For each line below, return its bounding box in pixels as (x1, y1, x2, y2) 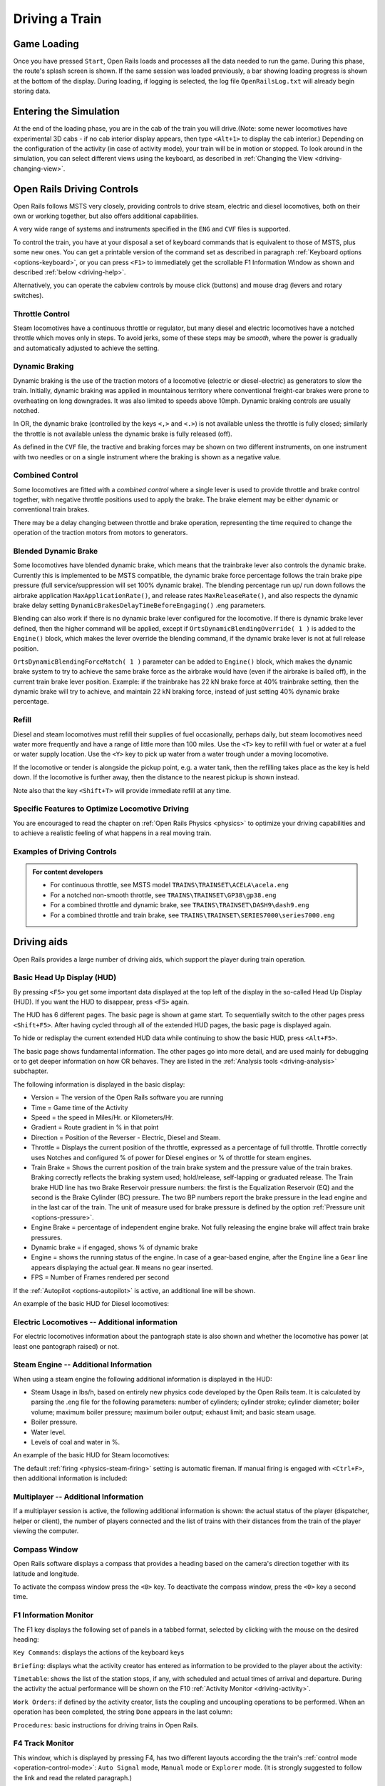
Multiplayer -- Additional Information (13, 1492, 144, 1502)
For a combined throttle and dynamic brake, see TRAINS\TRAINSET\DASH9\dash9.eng (50, 901, 309, 909)
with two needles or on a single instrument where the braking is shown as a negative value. (13, 452, 282, 461)
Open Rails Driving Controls (13, 183, 139, 195)
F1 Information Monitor (13, 1610, 94, 1620)
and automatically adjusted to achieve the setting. (13, 344, 160, 352)
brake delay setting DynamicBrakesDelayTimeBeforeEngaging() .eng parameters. (13, 601, 267, 609)
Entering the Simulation (13, 106, 120, 118)
